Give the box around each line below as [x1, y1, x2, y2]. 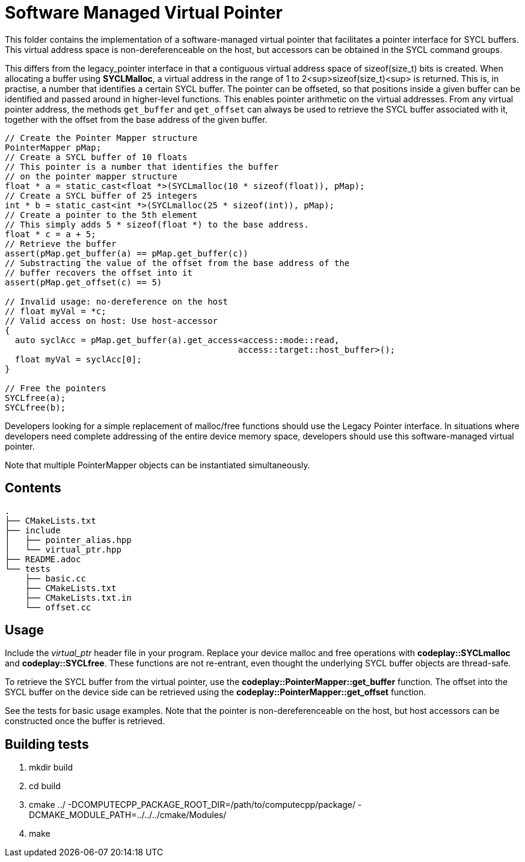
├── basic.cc [25, 573, 86, 583]
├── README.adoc [5, 554, 81, 564]
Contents [5, 480, 61, 496]
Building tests [5, 736, 89, 752]
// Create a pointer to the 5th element [5, 209, 198, 220]
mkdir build [29, 762, 73, 773]
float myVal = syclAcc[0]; [14, 354, 142, 364]
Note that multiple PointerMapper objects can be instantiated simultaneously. [5, 459, 310, 470]
